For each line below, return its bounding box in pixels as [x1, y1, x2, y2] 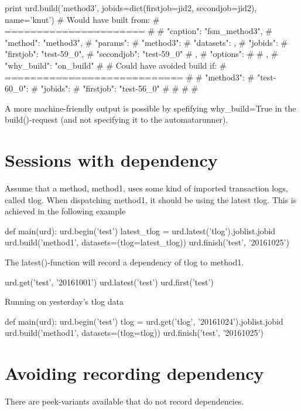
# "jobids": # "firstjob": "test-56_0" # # [31, 82, 179, 95]
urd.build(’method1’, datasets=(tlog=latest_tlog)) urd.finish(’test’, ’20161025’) [5, 236, 289, 248]
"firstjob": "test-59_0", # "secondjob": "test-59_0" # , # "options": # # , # [5, 48, 278, 60]
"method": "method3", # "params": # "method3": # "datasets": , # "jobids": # [5, 36, 288, 48]
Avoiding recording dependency [5, 361, 264, 385]
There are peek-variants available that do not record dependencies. [5, 395, 244, 407]
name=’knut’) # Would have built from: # [5, 13, 160, 25]
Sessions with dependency [5, 148, 218, 172]
